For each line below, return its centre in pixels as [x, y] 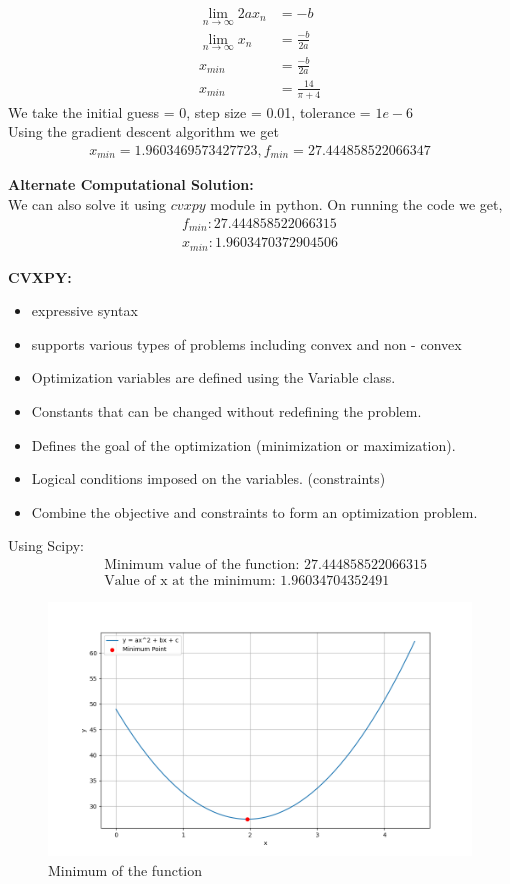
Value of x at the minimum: [190, 580]
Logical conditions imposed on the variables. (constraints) [208, 478]
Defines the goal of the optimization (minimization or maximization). [243, 444]
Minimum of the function [125, 869]
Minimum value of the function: [202, 564]
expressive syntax [84, 310]
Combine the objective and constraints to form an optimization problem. [254, 511]
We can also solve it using [87, 204]
